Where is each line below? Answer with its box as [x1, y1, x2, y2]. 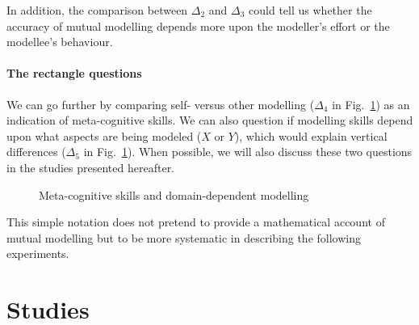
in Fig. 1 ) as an [332, 95, 410, 112]
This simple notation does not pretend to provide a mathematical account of [6, 213, 385, 230]
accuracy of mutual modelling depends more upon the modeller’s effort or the [6, 17, 390, 34]
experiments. [6, 245, 69, 262]
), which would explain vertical [234, 127, 388, 144]
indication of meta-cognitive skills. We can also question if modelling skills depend [6, 112, 413, 129]
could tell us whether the [249, 2, 372, 18]
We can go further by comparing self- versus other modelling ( [6, 95, 315, 112]
